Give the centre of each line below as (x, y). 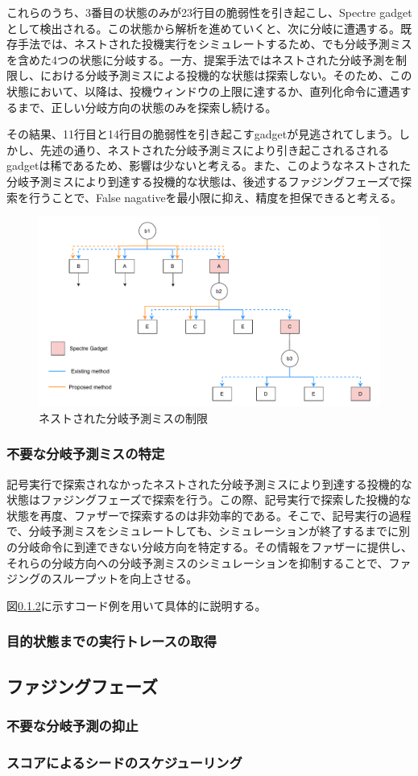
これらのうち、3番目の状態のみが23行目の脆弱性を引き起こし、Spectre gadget (209, 12)
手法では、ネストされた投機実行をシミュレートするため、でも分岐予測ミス (215, 44)
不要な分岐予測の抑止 (72, 725)
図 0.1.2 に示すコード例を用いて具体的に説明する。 (137, 605)
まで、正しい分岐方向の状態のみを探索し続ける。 (147, 107)
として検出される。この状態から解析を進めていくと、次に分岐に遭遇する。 (204, 28)
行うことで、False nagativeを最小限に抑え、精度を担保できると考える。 (215, 197)
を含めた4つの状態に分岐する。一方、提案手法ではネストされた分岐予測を (201, 59)
